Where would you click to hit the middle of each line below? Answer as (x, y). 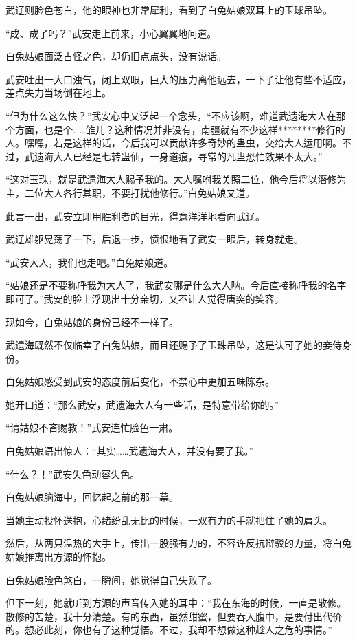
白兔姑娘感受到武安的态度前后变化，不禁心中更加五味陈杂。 (140, 381)
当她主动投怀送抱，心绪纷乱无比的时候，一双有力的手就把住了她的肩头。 (169, 520)
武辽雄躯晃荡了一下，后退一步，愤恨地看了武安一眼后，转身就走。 (154, 239)
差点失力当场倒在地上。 (58, 93)
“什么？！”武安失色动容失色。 (73, 474)
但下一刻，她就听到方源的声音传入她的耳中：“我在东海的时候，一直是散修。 (176, 603)
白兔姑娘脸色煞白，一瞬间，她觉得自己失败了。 (111, 579)
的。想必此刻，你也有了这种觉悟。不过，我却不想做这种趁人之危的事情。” (169, 630)
